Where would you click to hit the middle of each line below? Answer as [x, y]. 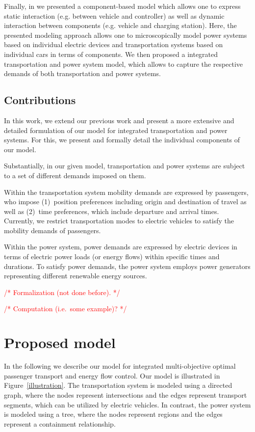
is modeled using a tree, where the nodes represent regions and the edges [113, 414]
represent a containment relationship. [60, 423]
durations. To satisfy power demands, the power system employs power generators [127, 266]
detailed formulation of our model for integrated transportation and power [116, 130]
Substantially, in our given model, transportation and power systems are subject [125, 166]
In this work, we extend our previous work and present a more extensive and [119, 120]
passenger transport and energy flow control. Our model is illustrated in [112, 375]
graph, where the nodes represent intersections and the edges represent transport [126, 394]
